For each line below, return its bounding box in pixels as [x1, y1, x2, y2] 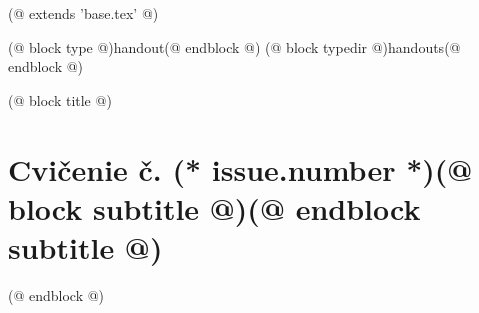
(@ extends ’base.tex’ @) [8, 3, 159, 23]
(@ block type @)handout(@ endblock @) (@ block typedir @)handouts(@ [8, 36, 461, 57]
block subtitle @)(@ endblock [8, 187, 421, 228]
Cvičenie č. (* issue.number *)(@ [8, 148, 473, 189]
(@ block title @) [8, 89, 112, 110]
